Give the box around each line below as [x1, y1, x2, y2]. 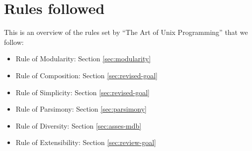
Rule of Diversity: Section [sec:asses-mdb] [15, 120, 142, 131]
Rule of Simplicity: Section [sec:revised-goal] [15, 87, 150, 97]
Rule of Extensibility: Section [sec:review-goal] [15, 137, 156, 148]
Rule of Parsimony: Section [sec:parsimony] [15, 104, 147, 114]
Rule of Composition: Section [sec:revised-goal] [15, 70, 158, 80]
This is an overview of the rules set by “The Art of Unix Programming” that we [4, 27, 248, 37]
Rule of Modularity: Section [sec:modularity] [15, 53, 151, 64]
